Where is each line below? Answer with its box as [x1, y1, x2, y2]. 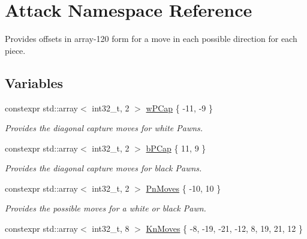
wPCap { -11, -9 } [146, 101, 213, 114]
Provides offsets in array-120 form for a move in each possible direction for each [5, 32, 297, 45]
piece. [5, 44, 26, 56]
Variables [5, 73, 64, 92]
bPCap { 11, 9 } [146, 141, 206, 154]
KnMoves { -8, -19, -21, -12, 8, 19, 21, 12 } [146, 222, 303, 235]
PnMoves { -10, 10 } [146, 181, 221, 194]
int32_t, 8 [92, 222, 130, 235]
